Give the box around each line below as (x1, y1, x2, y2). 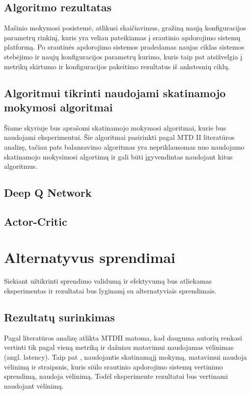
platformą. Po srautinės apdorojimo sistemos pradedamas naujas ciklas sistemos (4, 42, 245, 52)
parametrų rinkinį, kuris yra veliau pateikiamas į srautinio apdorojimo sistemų (4, 32, 241, 42)
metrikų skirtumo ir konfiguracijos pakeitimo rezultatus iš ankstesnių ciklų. (4, 61, 230, 71)
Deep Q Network (4, 185, 92, 200)
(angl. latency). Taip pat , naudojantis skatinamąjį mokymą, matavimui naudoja (4, 352, 247, 362)
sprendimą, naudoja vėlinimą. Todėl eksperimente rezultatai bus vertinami (4, 371, 228, 381)
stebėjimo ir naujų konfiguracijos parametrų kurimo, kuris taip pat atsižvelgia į (4, 51, 243, 61)
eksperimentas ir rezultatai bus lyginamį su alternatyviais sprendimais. (4, 286, 217, 296)
